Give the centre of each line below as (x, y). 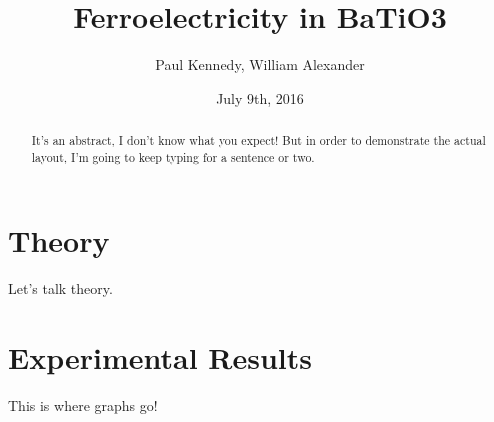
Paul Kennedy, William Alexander (260, 64)
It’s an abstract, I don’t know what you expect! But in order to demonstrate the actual (258, 140)
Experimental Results (160, 357)
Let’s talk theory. (60, 288)
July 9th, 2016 (260, 97)
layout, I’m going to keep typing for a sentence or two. (173, 156)
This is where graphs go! (83, 405)
